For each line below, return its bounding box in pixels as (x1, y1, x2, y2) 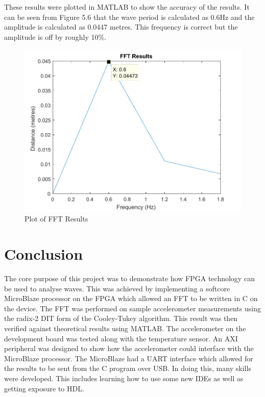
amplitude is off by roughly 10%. (4, 31, 107, 42)
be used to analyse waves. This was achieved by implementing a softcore (4, 283, 230, 293)
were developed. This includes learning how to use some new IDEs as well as (4, 373, 244, 383)
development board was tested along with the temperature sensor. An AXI (4, 333, 238, 343)
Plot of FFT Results (25, 213, 88, 224)
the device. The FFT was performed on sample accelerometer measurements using (4, 303, 261, 313)
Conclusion (4, 243, 83, 264)
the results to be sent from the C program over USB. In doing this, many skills (4, 363, 251, 374)
